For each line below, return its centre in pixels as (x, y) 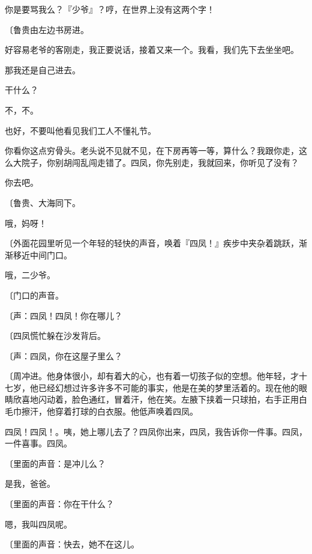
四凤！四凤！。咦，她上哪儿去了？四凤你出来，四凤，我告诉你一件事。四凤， (156, 431)
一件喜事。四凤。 (38, 443)
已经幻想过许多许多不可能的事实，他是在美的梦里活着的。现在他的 (168, 387)
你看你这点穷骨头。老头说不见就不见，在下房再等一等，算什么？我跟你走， (152, 151)
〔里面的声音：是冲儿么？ (55, 463)
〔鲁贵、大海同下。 (43, 202)
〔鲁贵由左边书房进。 (47, 29)
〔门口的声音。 (34, 295)
